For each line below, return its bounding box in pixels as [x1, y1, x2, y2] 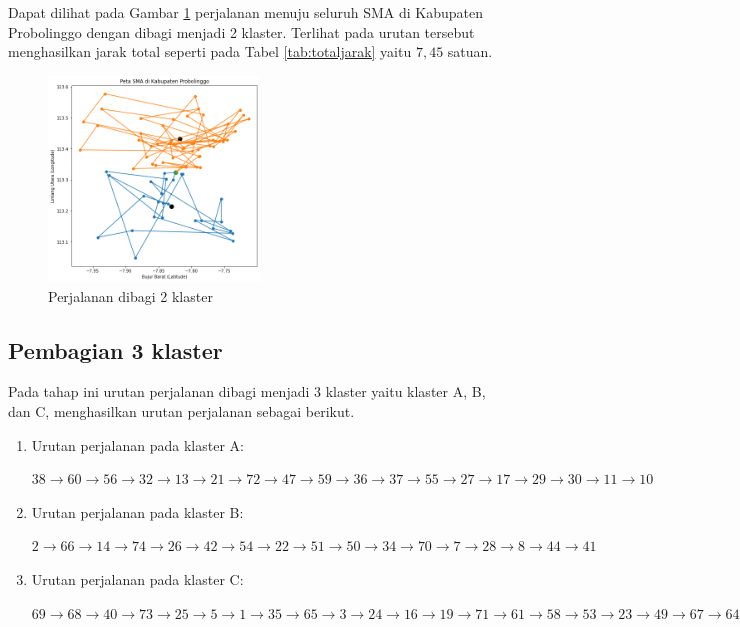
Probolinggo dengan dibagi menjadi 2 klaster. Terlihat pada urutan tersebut [8, 21, 475, 42]
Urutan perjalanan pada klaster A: [31, 434, 244, 455]
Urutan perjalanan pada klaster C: [31, 568, 244, 589]
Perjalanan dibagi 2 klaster [48, 285, 213, 306]
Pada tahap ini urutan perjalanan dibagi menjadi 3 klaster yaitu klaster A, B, [8, 381, 486, 402]
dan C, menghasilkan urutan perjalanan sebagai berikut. [8, 400, 355, 421]
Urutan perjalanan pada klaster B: [31, 501, 244, 522]
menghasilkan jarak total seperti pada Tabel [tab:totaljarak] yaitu [8, 41, 412, 62]
